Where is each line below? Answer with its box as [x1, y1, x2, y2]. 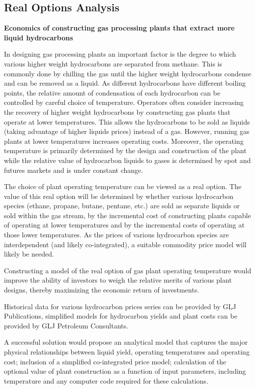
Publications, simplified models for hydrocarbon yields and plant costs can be [4, 311, 237, 321]
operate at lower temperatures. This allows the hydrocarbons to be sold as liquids [4, 116, 250, 127]
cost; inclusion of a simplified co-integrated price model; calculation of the [4, 356, 227, 366]
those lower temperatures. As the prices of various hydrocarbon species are [4, 229, 229, 240]
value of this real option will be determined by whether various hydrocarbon [4, 191, 234, 201]
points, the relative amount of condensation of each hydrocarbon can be [4, 87, 221, 97]
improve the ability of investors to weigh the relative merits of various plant [4, 275, 232, 285]
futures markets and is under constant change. [4, 164, 143, 175]
